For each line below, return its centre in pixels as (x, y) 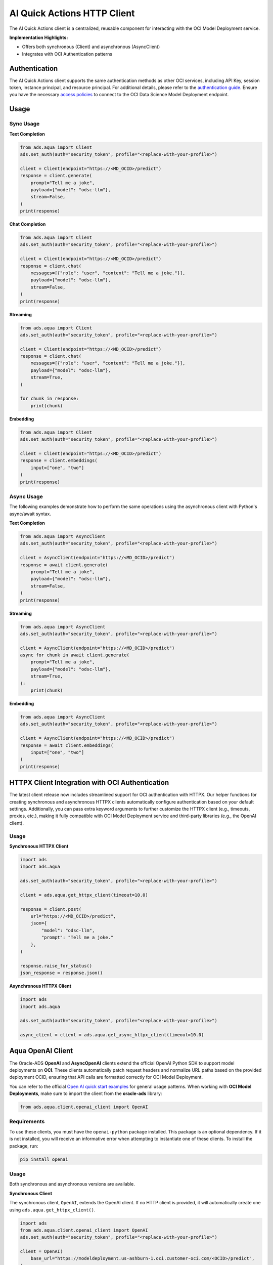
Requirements (27, 1122)
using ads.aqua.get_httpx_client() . (52, 1210)
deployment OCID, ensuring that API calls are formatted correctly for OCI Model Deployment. (106, 1077)
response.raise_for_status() (56, 966)
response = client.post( (51, 909)
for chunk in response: (50, 399)
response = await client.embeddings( (67, 745)
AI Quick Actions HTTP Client (72, 13)
